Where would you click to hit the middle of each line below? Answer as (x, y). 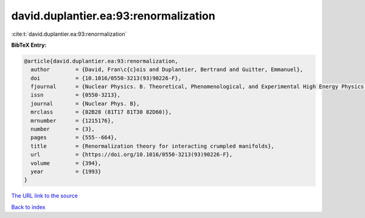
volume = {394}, (66, 163)
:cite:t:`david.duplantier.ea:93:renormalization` (69, 34)
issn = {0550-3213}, (76, 95)
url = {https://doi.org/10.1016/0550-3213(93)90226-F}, (132, 155)
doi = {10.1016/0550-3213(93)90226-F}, (106, 78)
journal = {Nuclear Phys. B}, (85, 104)
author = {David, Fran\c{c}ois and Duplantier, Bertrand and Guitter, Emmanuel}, (167, 70)
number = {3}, (63, 129)
